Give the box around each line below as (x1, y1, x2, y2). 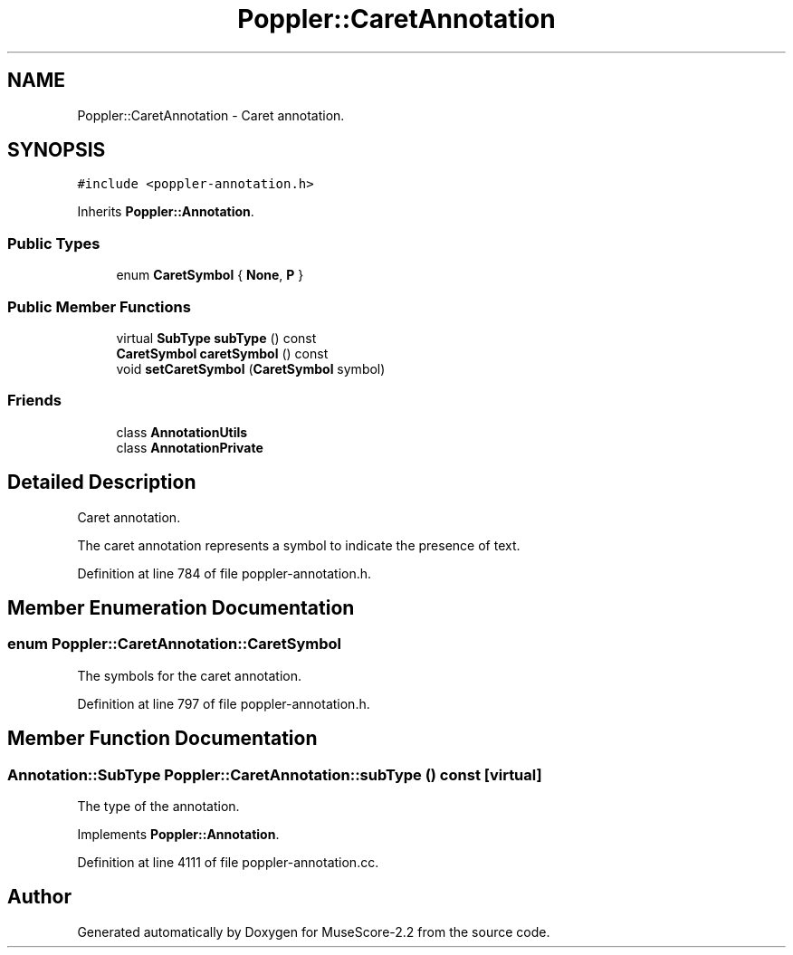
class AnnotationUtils (116, 424, 248, 440)
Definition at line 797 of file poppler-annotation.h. (77, 695, 370, 711)
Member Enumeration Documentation (7, 596, 355, 619)
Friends (7, 391, 62, 410)
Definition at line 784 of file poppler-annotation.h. (77, 565, 372, 581)
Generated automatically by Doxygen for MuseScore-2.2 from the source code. (77, 923, 550, 940)
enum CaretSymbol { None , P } (116, 267, 304, 283)
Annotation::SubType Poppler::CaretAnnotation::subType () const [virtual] (7, 765, 542, 784)
